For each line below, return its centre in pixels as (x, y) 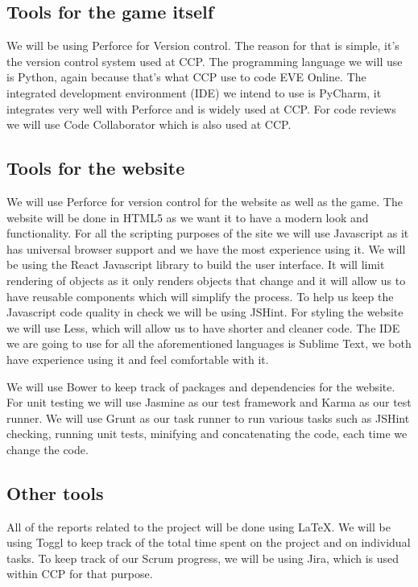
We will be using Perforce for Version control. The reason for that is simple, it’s (203, 45)
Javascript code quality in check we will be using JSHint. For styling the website (205, 312)
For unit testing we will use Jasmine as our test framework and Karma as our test (209, 402)
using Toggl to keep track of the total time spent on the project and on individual (209, 542)
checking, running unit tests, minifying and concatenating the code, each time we (207, 434)
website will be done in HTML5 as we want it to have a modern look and (188, 217)
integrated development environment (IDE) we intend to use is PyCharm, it (194, 92)
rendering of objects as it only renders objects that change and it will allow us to (206, 280)
